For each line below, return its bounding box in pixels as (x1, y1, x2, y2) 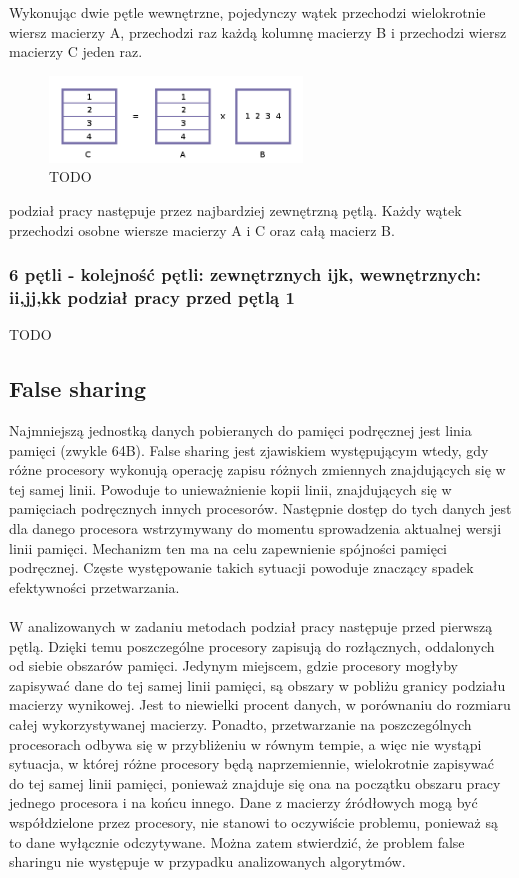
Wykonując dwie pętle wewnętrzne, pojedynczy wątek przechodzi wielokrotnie (9, 2, 486, 22)
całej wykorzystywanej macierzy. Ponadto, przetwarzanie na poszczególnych (9, 714, 472, 735)
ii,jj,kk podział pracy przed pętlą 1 (9, 285, 295, 310)
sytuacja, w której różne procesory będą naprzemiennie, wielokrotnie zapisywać (9, 753, 495, 774)
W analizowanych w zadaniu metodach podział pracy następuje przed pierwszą (9, 616, 493, 637)
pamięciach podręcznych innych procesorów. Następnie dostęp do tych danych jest (9, 498, 512, 519)
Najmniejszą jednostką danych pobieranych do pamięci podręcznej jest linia (9, 420, 472, 441)
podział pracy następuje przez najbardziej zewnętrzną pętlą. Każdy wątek (9, 199, 462, 220)
